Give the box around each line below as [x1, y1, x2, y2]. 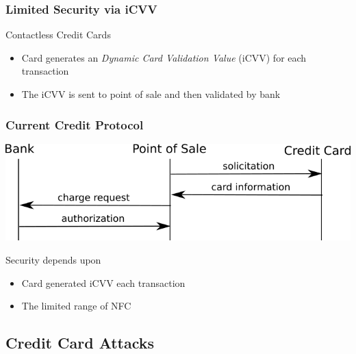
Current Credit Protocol [5, 116, 144, 133]
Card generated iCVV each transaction [21, 275, 186, 290]
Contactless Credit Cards [5, 27, 111, 42]
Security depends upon [5, 252, 101, 266]
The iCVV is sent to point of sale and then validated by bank [21, 87, 281, 101]
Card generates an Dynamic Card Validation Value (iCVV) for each [21, 50, 307, 64]
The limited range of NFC [21, 299, 131, 313]
